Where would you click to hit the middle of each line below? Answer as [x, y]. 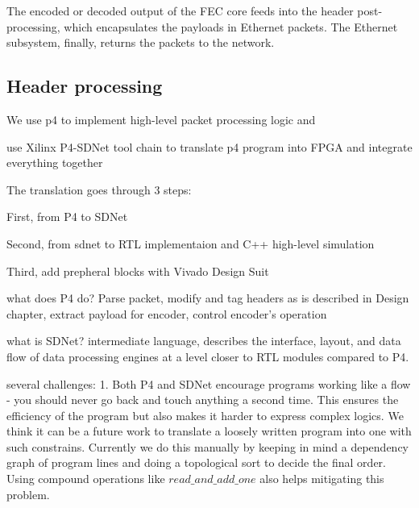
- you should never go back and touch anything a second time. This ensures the [203, 400]
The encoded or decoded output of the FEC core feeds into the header [180, 10]
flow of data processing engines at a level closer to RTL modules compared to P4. [208, 356]
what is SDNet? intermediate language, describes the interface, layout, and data [204, 341]
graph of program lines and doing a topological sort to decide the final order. [196, 462]
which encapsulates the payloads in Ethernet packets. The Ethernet [231, 26]
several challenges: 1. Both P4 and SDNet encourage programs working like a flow [209, 383]
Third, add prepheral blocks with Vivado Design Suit [138, 271]
